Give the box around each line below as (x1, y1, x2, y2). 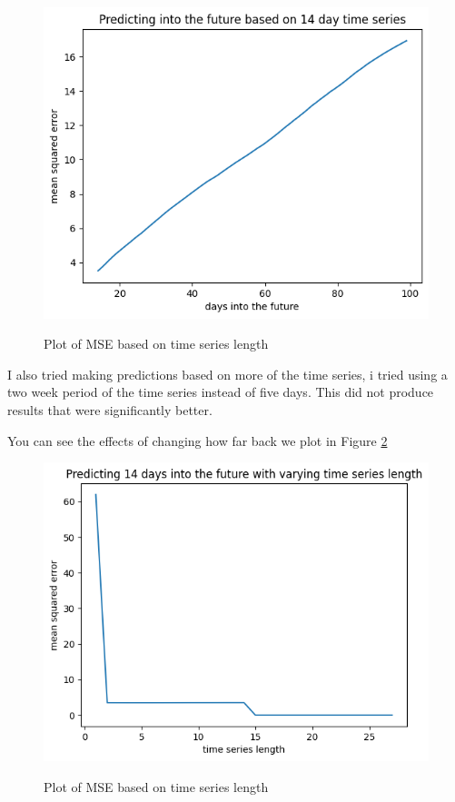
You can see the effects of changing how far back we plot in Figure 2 (7, 431, 388, 450)
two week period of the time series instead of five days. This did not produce (7, 382, 434, 401)
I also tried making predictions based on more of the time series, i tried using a (7, 364, 448, 383)
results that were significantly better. (7, 401, 213, 420)
